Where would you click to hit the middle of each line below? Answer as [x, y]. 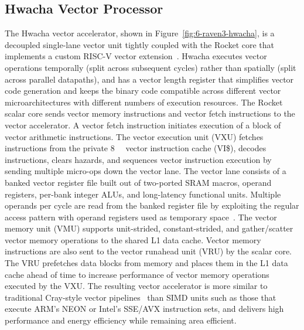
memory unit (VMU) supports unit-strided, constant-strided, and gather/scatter [149, 228]
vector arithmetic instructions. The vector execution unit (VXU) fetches [134, 136]
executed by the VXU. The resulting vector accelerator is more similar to [136, 286]
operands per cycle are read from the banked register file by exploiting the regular [152, 205]
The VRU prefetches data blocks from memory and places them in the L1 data [146, 263]
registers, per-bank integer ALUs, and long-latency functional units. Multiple [143, 194]
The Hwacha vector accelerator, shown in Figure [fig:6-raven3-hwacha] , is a [140, 33]
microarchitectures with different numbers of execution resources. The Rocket [144, 102]
